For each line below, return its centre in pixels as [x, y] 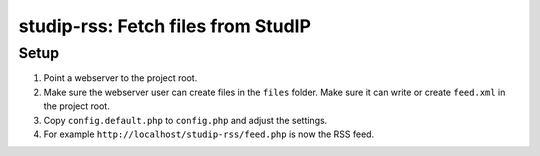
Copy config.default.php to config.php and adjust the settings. [185, 120]
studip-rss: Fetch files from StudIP [165, 26]
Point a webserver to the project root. [120, 78]
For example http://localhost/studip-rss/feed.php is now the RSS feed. [209, 134]
